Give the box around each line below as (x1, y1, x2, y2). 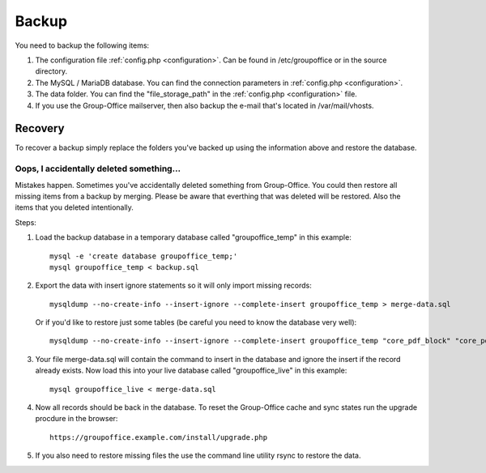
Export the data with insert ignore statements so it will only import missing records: (35, 280, 312, 291)
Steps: (15, 217, 36, 227)
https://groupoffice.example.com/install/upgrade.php (49, 433, 267, 441)
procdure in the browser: (35, 414, 118, 424)
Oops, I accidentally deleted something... (15, 163, 181, 174)
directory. (35, 66, 68, 76)
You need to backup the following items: (15, 40, 150, 50)
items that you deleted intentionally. (15, 202, 134, 212)
